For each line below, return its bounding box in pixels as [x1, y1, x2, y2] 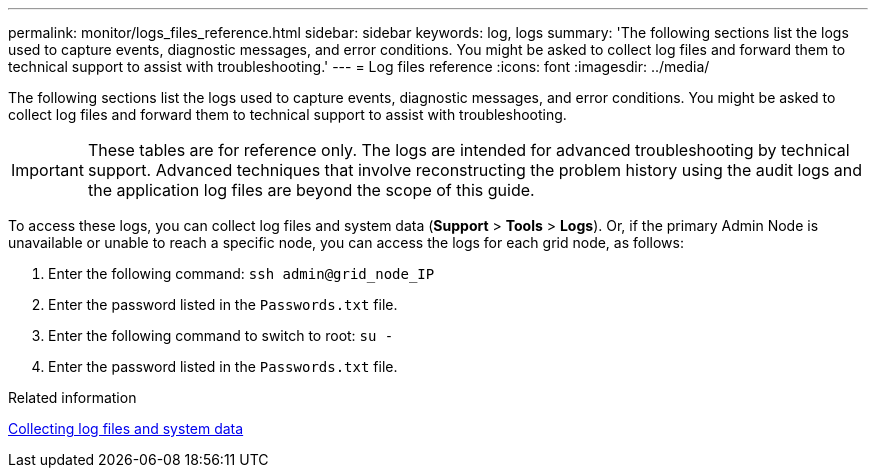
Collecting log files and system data [8, 420, 244, 437]
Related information [8, 389, 137, 406]
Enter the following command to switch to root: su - [48, 327, 394, 344]
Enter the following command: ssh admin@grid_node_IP [48, 265, 435, 282]
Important [11, 160, 84, 180]
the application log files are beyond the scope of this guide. [87, 180, 535, 200]
